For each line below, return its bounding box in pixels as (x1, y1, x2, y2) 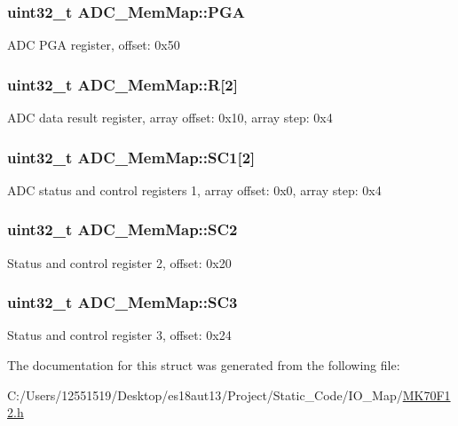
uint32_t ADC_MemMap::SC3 (7, 291, 238, 313)
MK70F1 (402, 385, 451, 404)
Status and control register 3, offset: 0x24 (7, 326, 232, 344)
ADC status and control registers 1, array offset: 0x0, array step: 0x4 (7, 180, 382, 199)
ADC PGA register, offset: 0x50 (7, 35, 180, 54)
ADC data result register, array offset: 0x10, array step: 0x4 (7, 108, 333, 127)
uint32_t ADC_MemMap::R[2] (7, 73, 238, 95)
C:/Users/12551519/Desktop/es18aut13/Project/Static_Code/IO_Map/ (7, 385, 403, 404)
